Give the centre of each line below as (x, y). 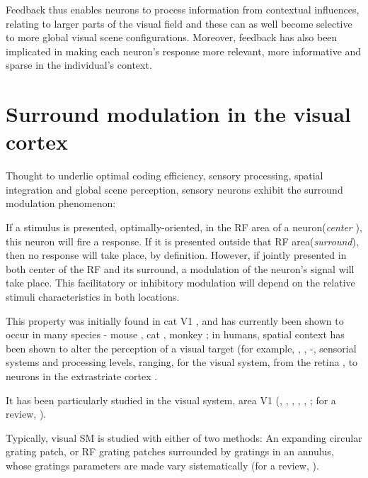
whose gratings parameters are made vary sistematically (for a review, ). (162, 465)
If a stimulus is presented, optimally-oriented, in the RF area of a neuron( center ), (184, 227)
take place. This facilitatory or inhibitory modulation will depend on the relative (180, 283)
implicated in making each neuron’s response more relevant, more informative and (184, 51)
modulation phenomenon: (61, 203)
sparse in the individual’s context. (79, 65)
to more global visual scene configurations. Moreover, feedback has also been (172, 37)
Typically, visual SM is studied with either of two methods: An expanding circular (184, 437)
